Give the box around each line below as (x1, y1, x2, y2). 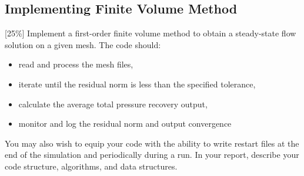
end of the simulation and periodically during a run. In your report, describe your (5, 148, 299, 161)
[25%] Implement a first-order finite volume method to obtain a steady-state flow (5, 27, 296, 39)
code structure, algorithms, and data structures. (5, 160, 178, 172)
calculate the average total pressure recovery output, (18, 97, 208, 110)
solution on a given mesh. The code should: (5, 38, 161, 50)
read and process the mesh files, (18, 58, 133, 70)
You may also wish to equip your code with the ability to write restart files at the (5, 137, 299, 149)
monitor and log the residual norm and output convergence (18, 117, 232, 130)
